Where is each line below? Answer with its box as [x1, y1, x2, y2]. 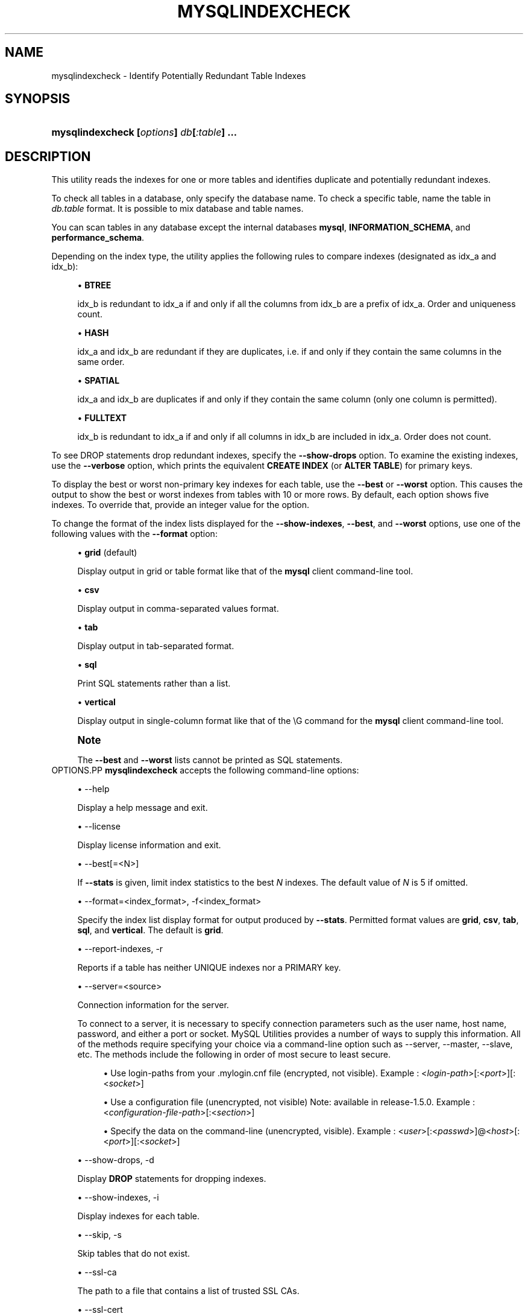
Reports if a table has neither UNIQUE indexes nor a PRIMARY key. [77, 962, 341, 973]
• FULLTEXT [77, 413, 127, 424]
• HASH [77, 328, 109, 338]
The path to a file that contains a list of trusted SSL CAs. [77, 1286, 300, 1297]
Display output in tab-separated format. [77, 641, 234, 652]
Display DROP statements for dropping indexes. [77, 1173, 266, 1184]
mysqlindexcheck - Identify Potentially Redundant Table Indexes [51, 70, 306, 81]
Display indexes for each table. [77, 1211, 200, 1222]
